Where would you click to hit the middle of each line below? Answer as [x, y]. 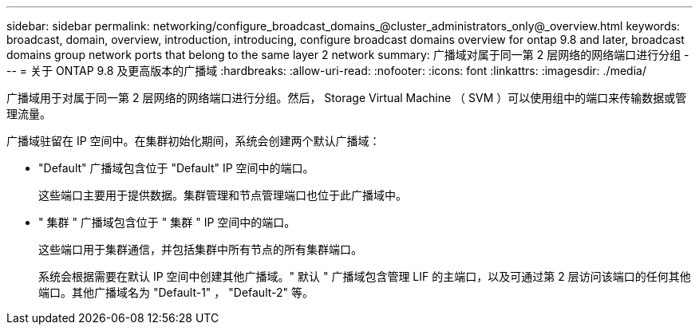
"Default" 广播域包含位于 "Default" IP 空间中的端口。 [176, 168]
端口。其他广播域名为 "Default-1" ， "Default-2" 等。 [176, 292]
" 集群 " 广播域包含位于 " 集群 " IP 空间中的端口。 [167, 222]
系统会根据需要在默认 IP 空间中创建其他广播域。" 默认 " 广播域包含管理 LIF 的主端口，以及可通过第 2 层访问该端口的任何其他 [365, 276]
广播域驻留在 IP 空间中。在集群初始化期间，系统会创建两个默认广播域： [194, 141]
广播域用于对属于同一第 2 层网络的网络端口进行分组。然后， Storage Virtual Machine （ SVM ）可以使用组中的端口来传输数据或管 [347, 98]
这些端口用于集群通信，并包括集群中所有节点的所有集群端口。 [200, 249]
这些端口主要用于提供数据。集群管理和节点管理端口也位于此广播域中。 [223, 195]
